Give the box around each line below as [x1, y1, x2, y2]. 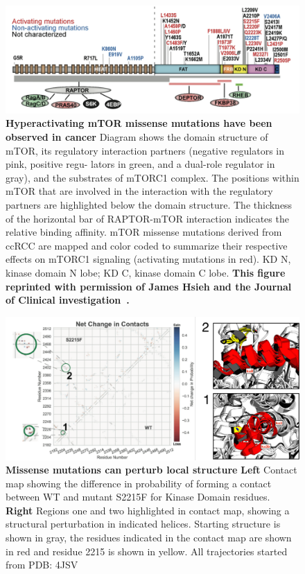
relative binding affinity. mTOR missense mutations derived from [6, 225, 282, 239]
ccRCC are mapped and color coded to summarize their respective [6, 238, 288, 252]
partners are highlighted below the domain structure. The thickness [6, 197, 293, 211]
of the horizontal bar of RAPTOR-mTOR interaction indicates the [6, 211, 289, 225]
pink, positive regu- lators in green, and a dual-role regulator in [6, 157, 275, 171]
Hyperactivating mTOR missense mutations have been [6, 116, 272, 130]
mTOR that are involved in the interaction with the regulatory [6, 184, 273, 198]
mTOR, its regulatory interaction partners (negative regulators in [6, 143, 285, 157]
